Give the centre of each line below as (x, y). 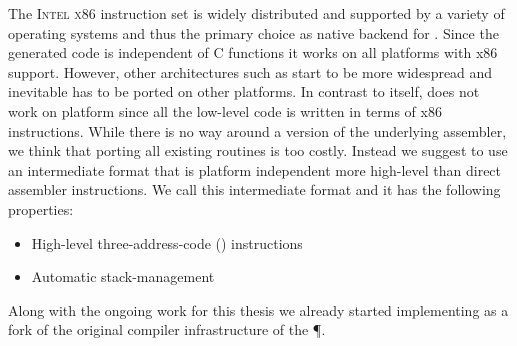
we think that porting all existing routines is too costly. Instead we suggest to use (258, 150)
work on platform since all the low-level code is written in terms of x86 (225, 110)
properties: (41, 208)
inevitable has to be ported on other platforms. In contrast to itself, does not (244, 91)
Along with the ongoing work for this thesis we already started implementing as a (258, 309)
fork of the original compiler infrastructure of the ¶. (167, 329)
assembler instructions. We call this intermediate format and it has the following (254, 189)
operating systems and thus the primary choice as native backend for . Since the (253, 32)
